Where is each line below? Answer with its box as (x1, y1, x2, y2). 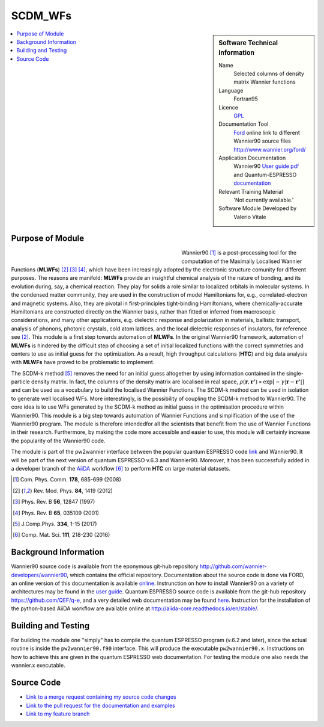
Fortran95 (233, 95, 258, 102)
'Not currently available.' (233, 196, 294, 203)
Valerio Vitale (233, 213, 266, 220)
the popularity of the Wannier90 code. (11, 437, 106, 444)
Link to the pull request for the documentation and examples (26, 702, 175, 709)
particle (11, 378, 30, 385)
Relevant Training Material (218, 188, 283, 195)
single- (286, 370, 304, 377)
